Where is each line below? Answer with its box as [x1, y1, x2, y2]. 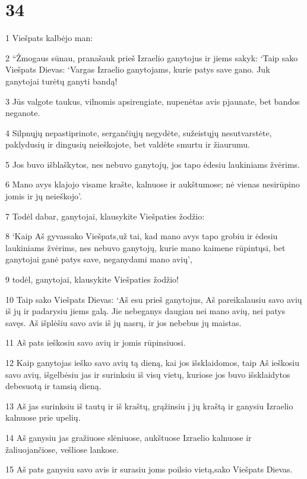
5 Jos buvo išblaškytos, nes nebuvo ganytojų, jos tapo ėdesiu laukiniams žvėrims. [5, 158, 300, 170]
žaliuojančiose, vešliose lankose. [5, 443, 119, 455]
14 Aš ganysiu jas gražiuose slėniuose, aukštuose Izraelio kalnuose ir [5, 431, 252, 443]
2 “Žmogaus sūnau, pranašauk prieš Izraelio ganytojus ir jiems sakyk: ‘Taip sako [5, 51, 298, 64]
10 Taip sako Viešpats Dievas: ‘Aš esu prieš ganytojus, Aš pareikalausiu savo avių [5, 293, 302, 305]
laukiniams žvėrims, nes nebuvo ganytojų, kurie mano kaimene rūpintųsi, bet [5, 241, 286, 253]
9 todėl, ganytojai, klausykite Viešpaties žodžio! [5, 273, 179, 286]
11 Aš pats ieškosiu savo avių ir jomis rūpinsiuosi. [5, 336, 186, 349]
